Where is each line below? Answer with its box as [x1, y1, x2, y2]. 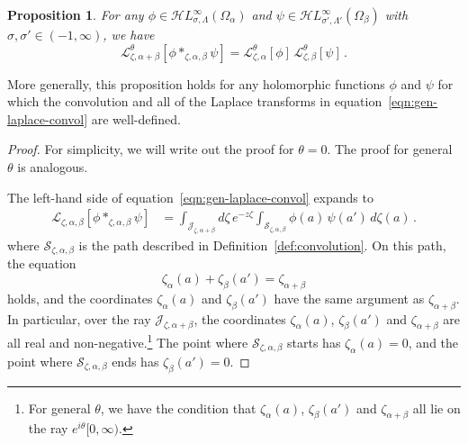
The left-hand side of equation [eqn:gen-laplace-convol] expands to [7, 187, 373, 206]
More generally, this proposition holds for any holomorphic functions [7, 74, 385, 93]
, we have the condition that [100, 398, 256, 417]
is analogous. [17, 157, 88, 176]
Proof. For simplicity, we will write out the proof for [7, 140, 294, 159]
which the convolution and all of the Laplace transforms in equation [7, 92, 382, 111]
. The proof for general [327, 140, 453, 159]
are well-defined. [91, 109, 181, 128]
